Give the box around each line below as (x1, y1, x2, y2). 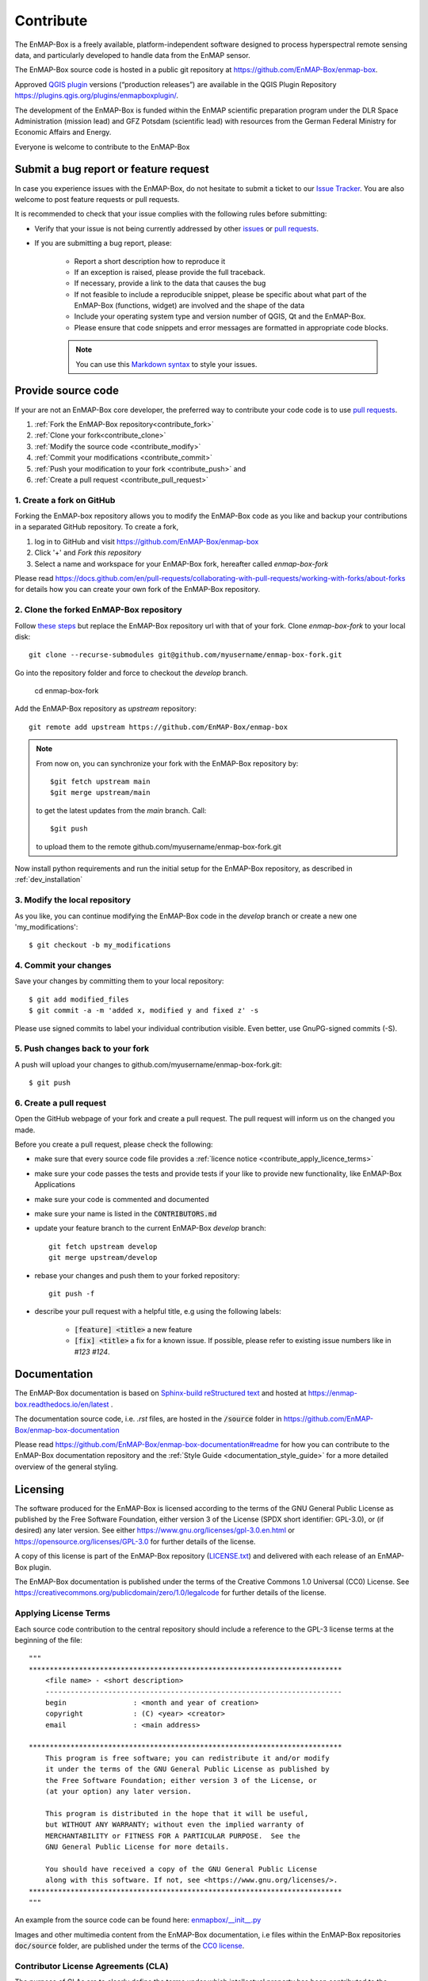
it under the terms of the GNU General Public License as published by (44, 1765, 330, 1774)
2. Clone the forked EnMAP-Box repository (14, 605, 182, 616)
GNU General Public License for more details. (44, 1842, 230, 1851)
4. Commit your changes (14, 960, 112, 971)
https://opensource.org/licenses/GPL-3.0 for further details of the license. (14, 1536, 256, 1546)
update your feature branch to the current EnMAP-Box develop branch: (34, 1223, 267, 1233)
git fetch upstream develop (48, 1242, 158, 1251)
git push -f (48, 1288, 95, 1298)
